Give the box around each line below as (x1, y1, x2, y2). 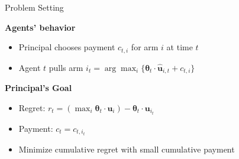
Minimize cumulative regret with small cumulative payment (18, 142, 235, 155)
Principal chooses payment (18, 41, 115, 53)
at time (166, 41, 193, 53)
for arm (131, 41, 159, 53)
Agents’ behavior (5, 21, 76, 33)
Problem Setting (5, 1, 64, 13)
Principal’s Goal (5, 82, 72, 94)
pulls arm (49, 61, 83, 73)
